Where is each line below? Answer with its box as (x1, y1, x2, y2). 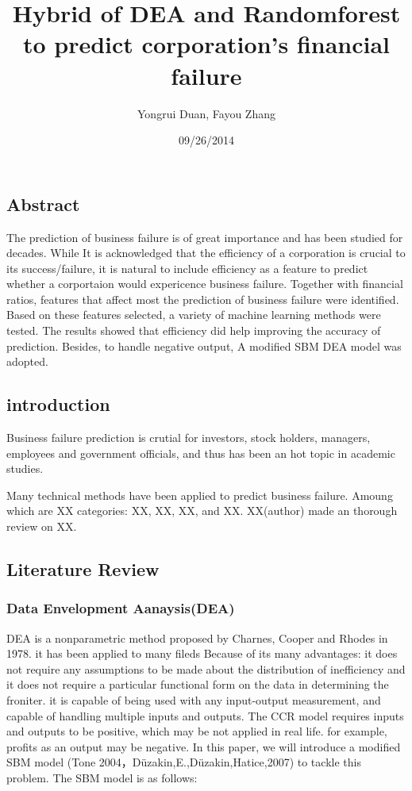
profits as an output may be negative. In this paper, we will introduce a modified (6, 738, 401, 755)
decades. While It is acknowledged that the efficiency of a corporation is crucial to (6, 244, 406, 261)
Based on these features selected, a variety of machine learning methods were (6, 306, 381, 323)
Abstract (6, 191, 80, 216)
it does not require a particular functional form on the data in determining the (6, 676, 389, 693)
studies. (6, 460, 44, 477)
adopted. (6, 353, 48, 370)
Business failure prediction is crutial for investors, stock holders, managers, (6, 429, 371, 446)
